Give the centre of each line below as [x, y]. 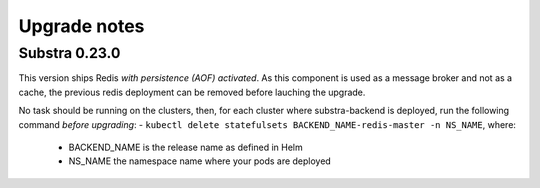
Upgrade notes [81, 26]
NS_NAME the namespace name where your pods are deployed [200, 161]
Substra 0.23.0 [69, 53]
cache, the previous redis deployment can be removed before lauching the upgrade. [192, 92]
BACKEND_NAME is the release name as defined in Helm [186, 147]
